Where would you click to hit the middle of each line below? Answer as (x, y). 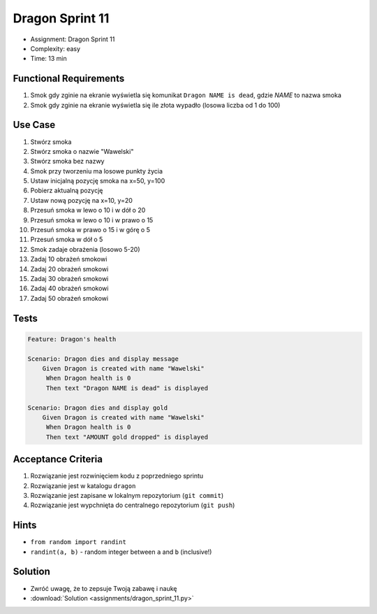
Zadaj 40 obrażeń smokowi (69, 288)
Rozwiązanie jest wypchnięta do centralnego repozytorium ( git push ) (133, 505)
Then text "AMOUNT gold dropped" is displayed (127, 437)
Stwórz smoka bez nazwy (67, 162)
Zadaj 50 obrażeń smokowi (69, 298)
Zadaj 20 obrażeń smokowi (69, 269)
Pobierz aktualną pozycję (67, 191)
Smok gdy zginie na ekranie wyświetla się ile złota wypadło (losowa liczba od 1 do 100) (155, 105)
